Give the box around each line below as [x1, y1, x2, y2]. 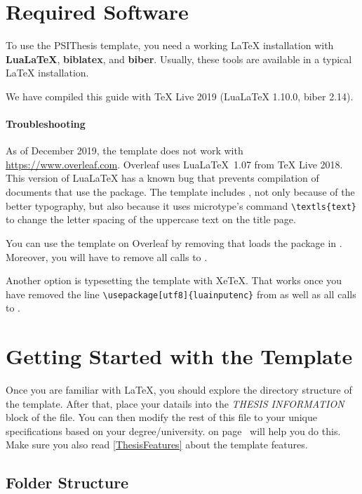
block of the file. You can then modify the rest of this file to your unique [6, 410, 317, 425]
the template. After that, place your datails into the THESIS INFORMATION [6, 396, 344, 410]
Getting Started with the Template [6, 342, 353, 370]
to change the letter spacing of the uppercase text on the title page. [6, 212, 296, 227]
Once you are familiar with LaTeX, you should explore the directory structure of [6, 382, 352, 397]
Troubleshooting [6, 116, 86, 131]
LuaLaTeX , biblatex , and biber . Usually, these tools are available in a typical [6, 51, 352, 66]
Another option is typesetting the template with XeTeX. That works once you [6, 273, 342, 288]
